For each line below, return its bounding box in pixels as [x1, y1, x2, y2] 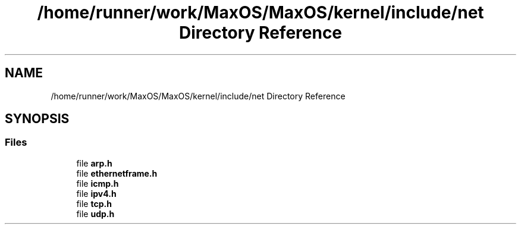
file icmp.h [76, 178, 119, 189]
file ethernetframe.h [76, 168, 158, 178]
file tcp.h [76, 198, 112, 209]
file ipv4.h [76, 188, 117, 199]
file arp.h [76, 158, 112, 168]
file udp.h [76, 208, 115, 219]
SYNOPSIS [5, 111, 70, 127]
